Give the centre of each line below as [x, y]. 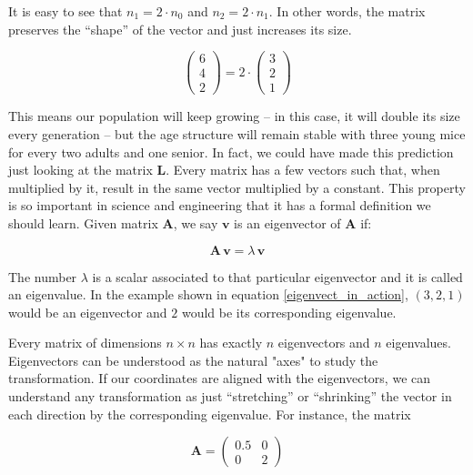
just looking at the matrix [81, 170]
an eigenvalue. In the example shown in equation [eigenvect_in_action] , [208, 294]
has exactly [231, 343]
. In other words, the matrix [347, 11]
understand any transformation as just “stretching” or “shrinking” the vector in [230, 396]
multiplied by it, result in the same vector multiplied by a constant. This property [237, 187]
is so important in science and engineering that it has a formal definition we [220, 205]
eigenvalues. [418, 343]
